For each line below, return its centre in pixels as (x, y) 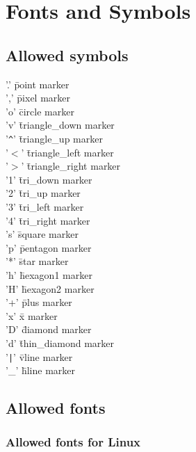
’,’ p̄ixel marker (38, 98)
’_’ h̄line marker (41, 370)
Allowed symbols (67, 55)
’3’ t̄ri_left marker (45, 206)
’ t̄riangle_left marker (67, 152)
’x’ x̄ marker (32, 315)
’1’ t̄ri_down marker (49, 179)
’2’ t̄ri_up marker (43, 193)
